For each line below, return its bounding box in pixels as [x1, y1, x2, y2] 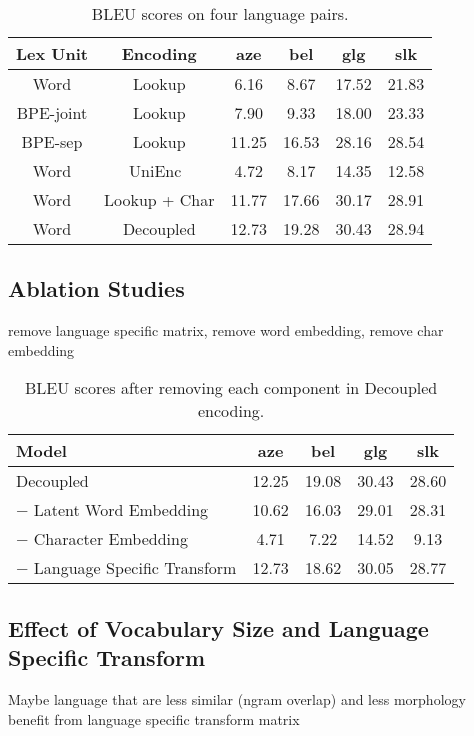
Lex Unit [16, 42, 88, 65]
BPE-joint [16, 101, 88, 124]
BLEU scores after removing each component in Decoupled [24, 376, 438, 400]
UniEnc [129, 159, 182, 182]
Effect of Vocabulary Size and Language [8, 612, 429, 643]
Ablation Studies [8, 273, 185, 304]
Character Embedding [33, 527, 188, 551]
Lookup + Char [103, 188, 215, 211]
